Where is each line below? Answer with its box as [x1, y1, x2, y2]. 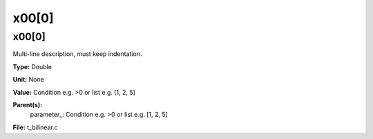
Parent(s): [12, 100, 43, 109]
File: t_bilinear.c [12, 123, 58, 131]
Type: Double [12, 62, 52, 71]
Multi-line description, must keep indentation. [12, 50, 142, 58]
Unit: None [12, 75, 44, 84]
